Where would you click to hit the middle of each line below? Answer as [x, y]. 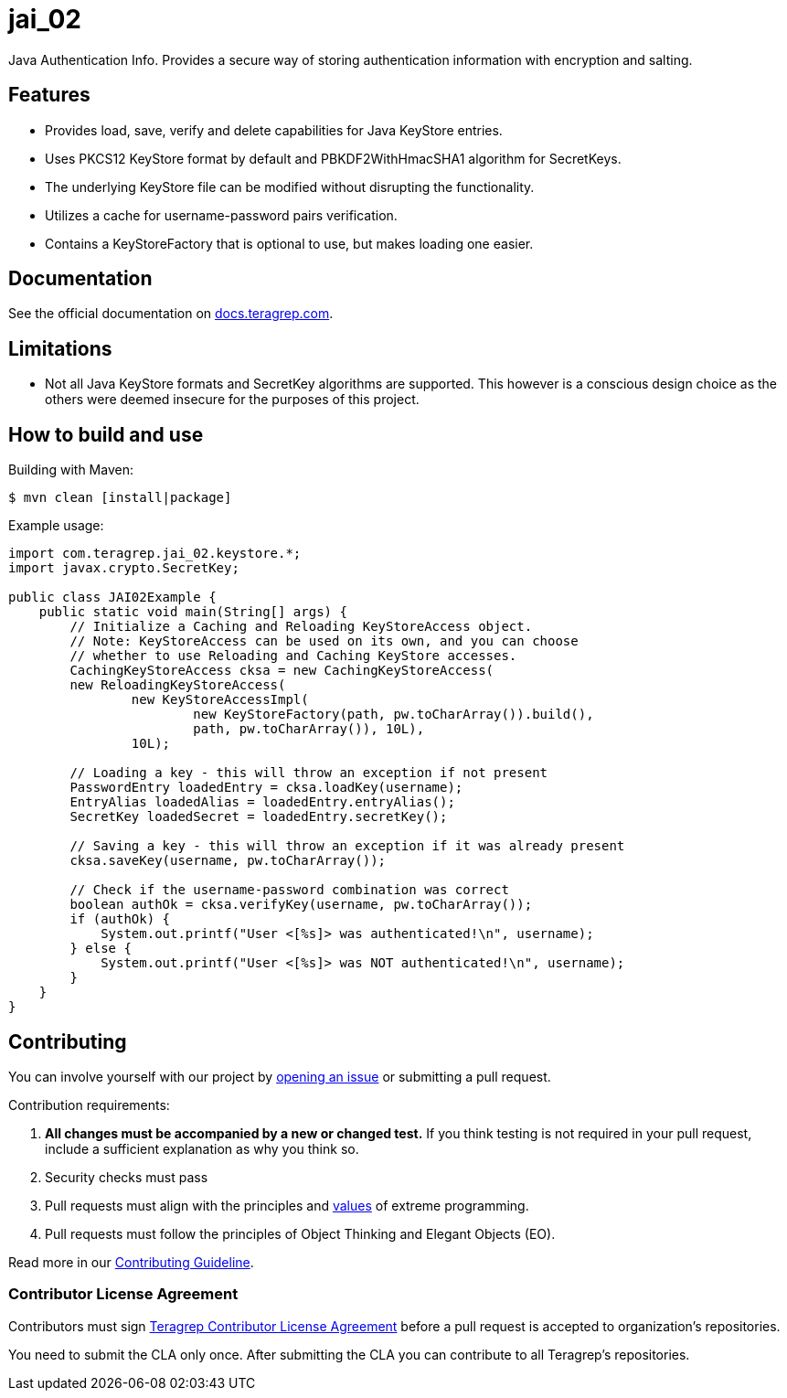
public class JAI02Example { [112, 598]
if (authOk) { [120, 919]
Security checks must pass [127, 1177]
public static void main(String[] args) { [193, 612]
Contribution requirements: [89, 1105]
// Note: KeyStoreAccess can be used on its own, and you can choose [324, 641]
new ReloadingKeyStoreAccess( [178, 685]
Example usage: [56, 526]
